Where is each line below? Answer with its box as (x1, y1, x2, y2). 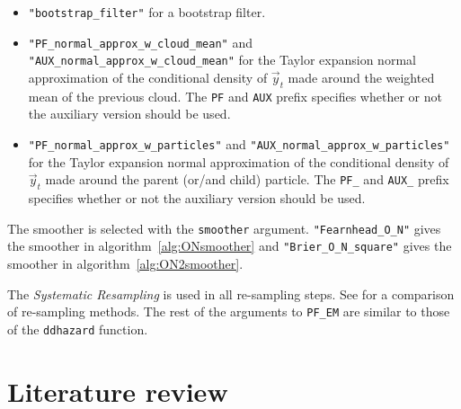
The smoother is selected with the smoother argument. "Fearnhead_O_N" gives (7, 218, 441, 237)
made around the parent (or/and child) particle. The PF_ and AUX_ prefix (45, 170, 449, 189)
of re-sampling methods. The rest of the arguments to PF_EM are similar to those (7, 302, 450, 321)
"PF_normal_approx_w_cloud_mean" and (28, 32, 253, 51)
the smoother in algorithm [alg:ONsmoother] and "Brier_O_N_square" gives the (7, 236, 452, 255)
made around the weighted (288, 67, 435, 86)
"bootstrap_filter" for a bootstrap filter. (28, 3, 266, 21)
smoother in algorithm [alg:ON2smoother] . (7, 253, 244, 272)
